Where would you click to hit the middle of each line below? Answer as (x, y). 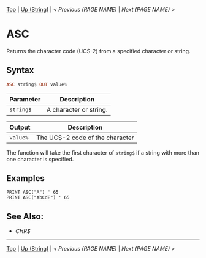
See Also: (25, 216)
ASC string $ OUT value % (37, 84)
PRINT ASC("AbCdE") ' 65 (38, 198)
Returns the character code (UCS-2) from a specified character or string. (99, 51)
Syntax (20, 70)
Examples (25, 178)
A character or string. (77, 109)
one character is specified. (40, 159)
